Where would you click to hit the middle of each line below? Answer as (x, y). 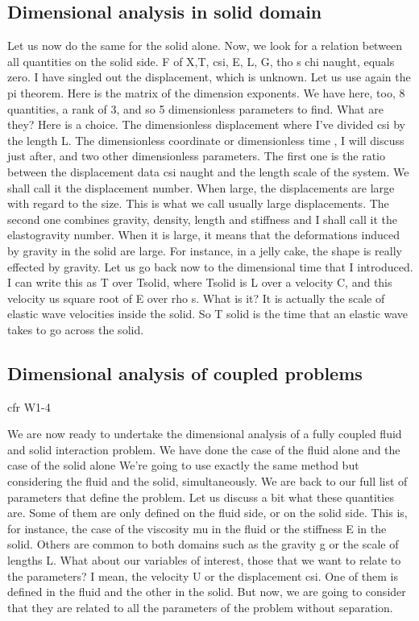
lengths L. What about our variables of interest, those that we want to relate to (204, 560)
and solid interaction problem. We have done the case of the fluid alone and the (204, 449)
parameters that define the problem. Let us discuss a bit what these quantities (201, 497)
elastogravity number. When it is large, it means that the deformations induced (203, 235)
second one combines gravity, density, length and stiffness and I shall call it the (202, 219)
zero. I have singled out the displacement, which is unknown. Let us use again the (209, 77)
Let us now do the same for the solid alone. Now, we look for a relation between (205, 46)
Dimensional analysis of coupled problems (185, 373)
